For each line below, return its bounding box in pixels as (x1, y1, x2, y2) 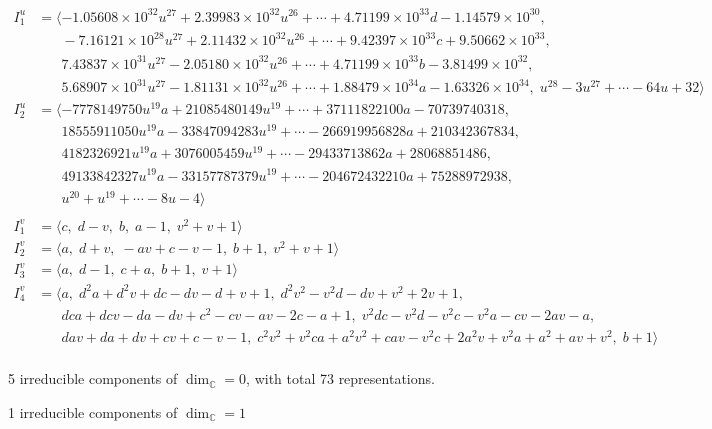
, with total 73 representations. (246, 368, 435, 389)
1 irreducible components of (8, 401, 178, 422)
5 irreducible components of (8, 368, 178, 389)
